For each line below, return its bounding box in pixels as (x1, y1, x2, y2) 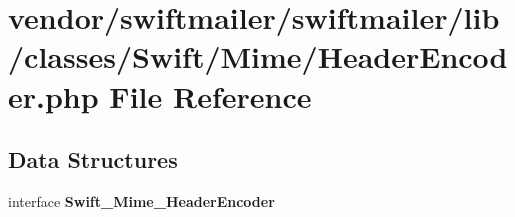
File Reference (109, 75, 312, 116)
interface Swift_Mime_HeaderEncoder (8, 190, 275, 211)
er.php (8, 75, 99, 116)
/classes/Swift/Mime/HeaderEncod (8, 36, 508, 77)
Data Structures (8, 144, 178, 175)
